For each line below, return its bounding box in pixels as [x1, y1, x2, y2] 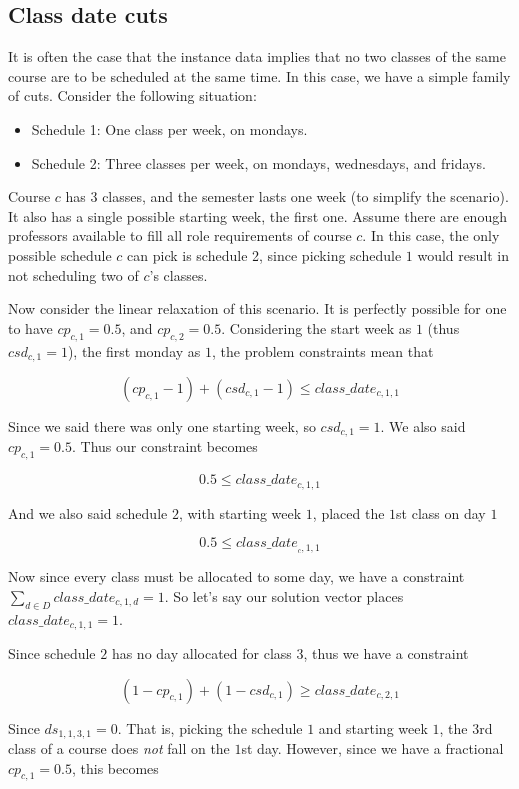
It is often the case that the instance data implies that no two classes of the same [8, 46, 506, 67]
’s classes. [149, 264, 208, 285]
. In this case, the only [362, 225, 500, 246]
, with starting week [178, 502, 302, 523]
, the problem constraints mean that [211, 340, 434, 361]
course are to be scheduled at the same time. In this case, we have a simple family [8, 65, 511, 86]
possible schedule [8, 244, 112, 265]
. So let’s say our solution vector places [164, 585, 404, 606]
